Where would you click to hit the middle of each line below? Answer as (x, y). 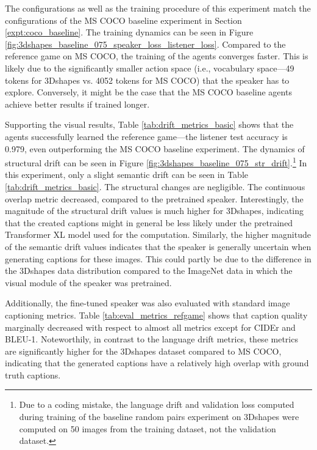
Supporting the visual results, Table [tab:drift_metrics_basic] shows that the (149, 124)
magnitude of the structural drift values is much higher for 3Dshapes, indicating (155, 211)
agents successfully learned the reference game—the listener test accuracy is (146, 136)
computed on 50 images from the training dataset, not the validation (148, 428)
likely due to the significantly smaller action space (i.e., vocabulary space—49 (150, 68)
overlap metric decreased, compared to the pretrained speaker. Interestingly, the (154, 198)
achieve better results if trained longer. (77, 104)
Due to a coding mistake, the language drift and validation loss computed (157, 404)
